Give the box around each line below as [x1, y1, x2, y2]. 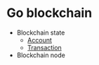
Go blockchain [6, 5, 93, 21]
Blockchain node [16, 51, 66, 59]
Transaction [27, 43, 62, 52]
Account [27, 35, 52, 44]
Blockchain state [16, 28, 65, 37]
